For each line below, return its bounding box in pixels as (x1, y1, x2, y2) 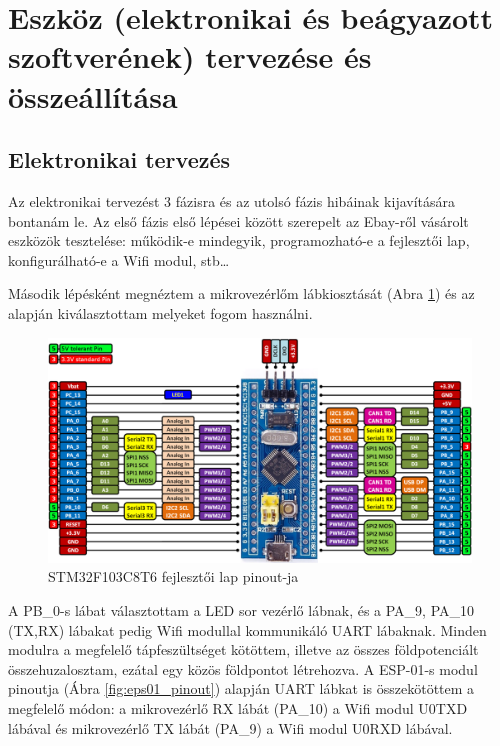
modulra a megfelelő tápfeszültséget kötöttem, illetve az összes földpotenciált (8, 639, 479, 660)
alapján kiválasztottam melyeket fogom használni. (8, 302, 313, 323)
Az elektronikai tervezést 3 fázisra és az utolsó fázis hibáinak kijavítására (8, 190, 456, 211)
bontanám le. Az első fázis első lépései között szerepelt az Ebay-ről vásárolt (8, 210, 469, 231)
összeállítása (8, 75, 178, 116)
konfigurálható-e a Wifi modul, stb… (8, 249, 230, 270)
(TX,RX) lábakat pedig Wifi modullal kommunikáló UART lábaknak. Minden (8, 619, 487, 640)
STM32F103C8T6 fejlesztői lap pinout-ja (48, 566, 299, 587)
